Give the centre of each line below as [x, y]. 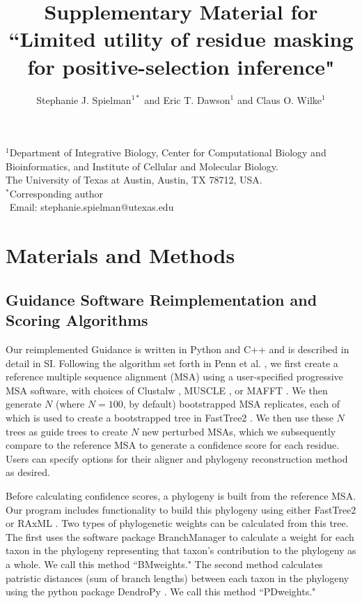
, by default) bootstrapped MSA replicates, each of [231, 404]
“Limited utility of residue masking [181, 39]
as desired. [28, 472]
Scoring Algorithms [77, 320]
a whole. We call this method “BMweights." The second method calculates [164, 564]
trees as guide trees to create [67, 431]
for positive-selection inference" [181, 66]
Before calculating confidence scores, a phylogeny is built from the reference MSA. [181, 495]
